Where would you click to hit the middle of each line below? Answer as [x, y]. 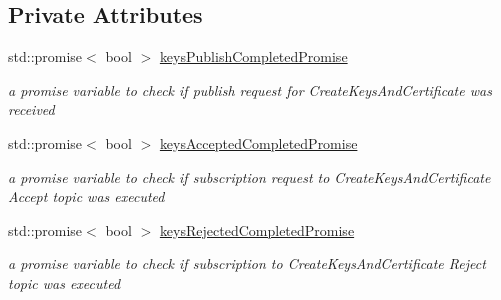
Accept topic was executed [86, 196]
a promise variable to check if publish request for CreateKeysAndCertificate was [250, 89]
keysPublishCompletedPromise [253, 56]
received [31, 109]
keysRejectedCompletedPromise [257, 229]
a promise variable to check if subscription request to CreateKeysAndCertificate [249, 176]
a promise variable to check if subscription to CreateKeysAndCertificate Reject [247, 263]
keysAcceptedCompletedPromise [258, 142]
